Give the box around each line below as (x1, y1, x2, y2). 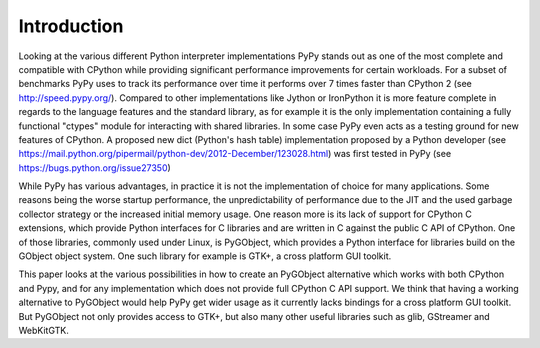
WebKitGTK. (18, 324, 69, 336)
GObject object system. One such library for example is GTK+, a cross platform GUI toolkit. (18, 250, 392, 262)
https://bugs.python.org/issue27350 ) (18, 161, 172, 174)
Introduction (18, 15, 124, 37)
